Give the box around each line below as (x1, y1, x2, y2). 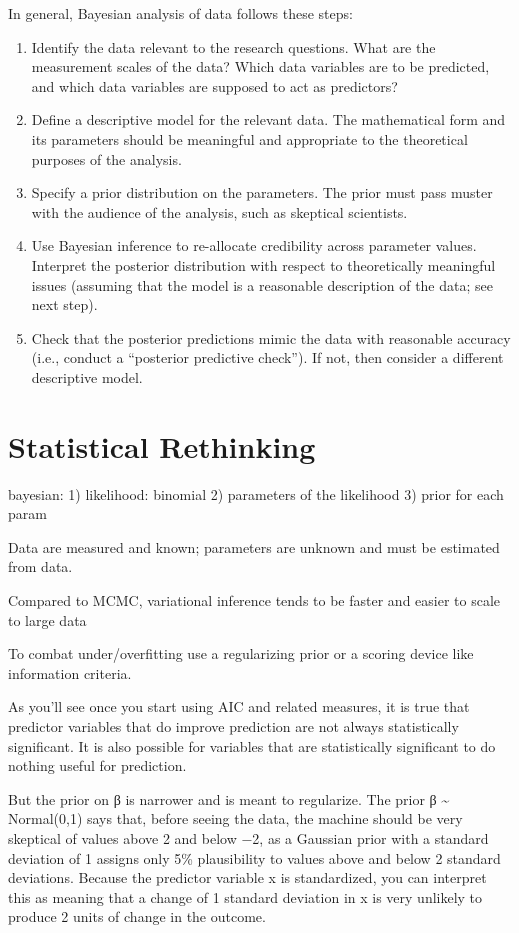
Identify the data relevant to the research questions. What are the (31, 36, 436, 57)
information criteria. (8, 662, 132, 683)
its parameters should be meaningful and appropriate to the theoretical (31, 128, 468, 149)
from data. (8, 556, 73, 577)
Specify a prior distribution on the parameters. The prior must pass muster (31, 182, 493, 203)
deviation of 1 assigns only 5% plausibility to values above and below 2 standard (8, 847, 501, 868)
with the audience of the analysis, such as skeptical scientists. (31, 201, 408, 222)
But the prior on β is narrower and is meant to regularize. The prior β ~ (8, 788, 450, 809)
